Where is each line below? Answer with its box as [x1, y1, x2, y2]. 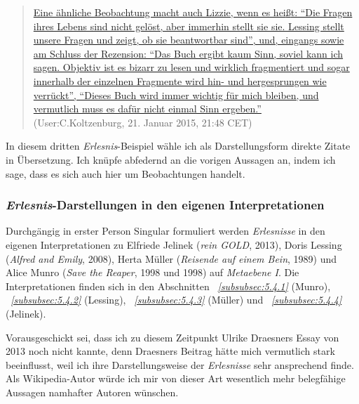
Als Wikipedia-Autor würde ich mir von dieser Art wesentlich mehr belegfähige [6, 371, 346, 386]
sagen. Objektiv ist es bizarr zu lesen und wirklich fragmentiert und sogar [33, 60, 350, 74]
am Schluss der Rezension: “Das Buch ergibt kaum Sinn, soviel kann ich [33, 46, 344, 60]
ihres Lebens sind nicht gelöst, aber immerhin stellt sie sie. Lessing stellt [33, 18, 344, 33]
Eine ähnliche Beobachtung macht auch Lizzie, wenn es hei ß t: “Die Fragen [33, 5, 353, 19]
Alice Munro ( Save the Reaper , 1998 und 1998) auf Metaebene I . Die [6, 265, 299, 280]
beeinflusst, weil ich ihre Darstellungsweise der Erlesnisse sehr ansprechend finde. [6, 357, 354, 372]
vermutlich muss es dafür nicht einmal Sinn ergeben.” [33, 101, 262, 116]
